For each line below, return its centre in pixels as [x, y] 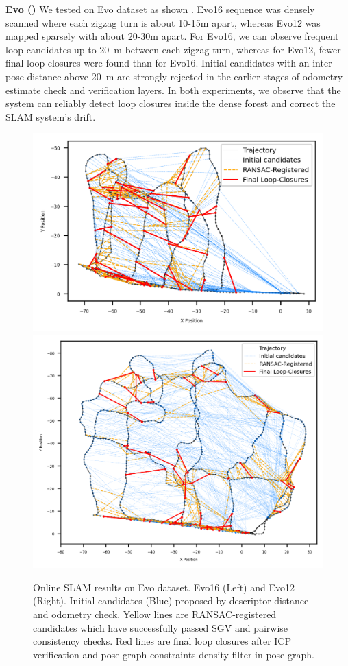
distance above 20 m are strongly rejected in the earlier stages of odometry [185, 76]
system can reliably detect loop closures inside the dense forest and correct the [171, 103]
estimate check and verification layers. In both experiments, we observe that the [173, 90]
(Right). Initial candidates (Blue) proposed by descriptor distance [171, 600]
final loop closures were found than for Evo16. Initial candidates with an [158, 63]
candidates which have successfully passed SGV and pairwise [161, 627]
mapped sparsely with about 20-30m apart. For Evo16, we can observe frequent [172, 36]
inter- [324, 63]
